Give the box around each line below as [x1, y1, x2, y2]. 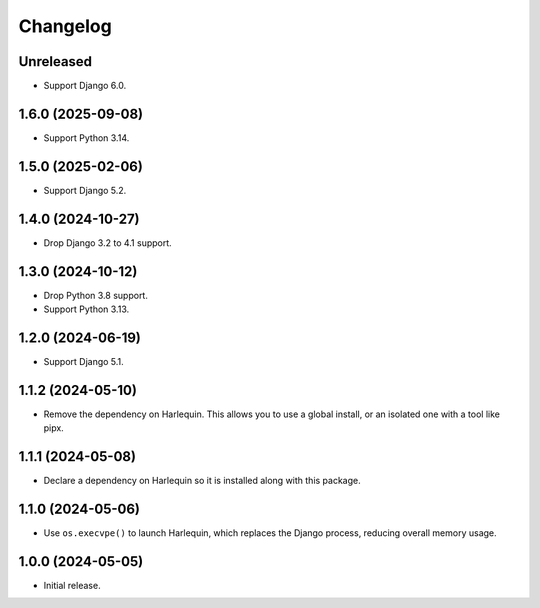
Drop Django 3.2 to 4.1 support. [43, 236, 172, 249]
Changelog [18, 15, 112, 37]
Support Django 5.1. [43, 355, 124, 367]
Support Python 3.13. [43, 303, 130, 315]
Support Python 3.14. [43, 131, 130, 144]
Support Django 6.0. [43, 80, 127, 92]
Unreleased [18, 53, 93, 70]
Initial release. [43, 580, 101, 591]
